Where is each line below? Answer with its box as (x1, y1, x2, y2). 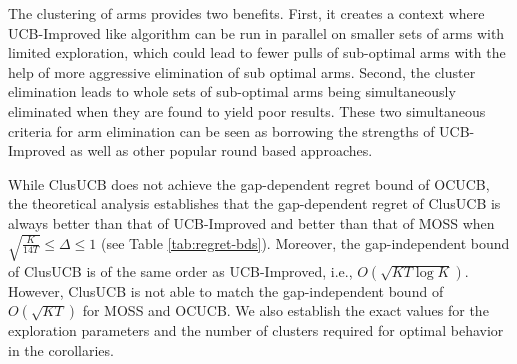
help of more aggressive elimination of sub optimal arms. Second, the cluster (8, 61, 476, 82)
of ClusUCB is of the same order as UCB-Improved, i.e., (8, 260, 353, 281)
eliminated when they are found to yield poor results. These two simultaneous (8, 100, 486, 121)
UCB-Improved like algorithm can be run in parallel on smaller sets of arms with (8, 22, 505, 43)
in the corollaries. (8, 339, 114, 360)
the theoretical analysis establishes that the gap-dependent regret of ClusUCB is (8, 193, 501, 214)
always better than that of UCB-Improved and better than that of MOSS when (8, 212, 495, 233)
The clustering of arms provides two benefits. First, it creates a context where (8, 3, 485, 23)
